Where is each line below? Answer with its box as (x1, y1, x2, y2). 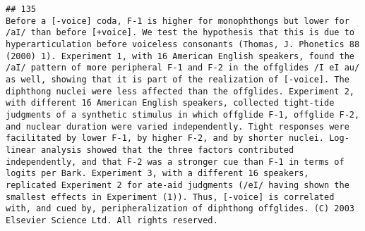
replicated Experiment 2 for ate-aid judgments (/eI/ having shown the (6, 180, 349, 190)
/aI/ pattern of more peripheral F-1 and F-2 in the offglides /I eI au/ (6, 63, 360, 73)
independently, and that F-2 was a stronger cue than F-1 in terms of (6, 156, 345, 167)
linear (6, 144, 36, 155)
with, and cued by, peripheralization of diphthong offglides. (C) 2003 (6, 204, 354, 214)
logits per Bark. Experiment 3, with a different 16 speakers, (6, 168, 309, 179)
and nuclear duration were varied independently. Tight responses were (6, 121, 349, 132)
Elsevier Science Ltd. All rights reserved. (6, 215, 218, 225)
